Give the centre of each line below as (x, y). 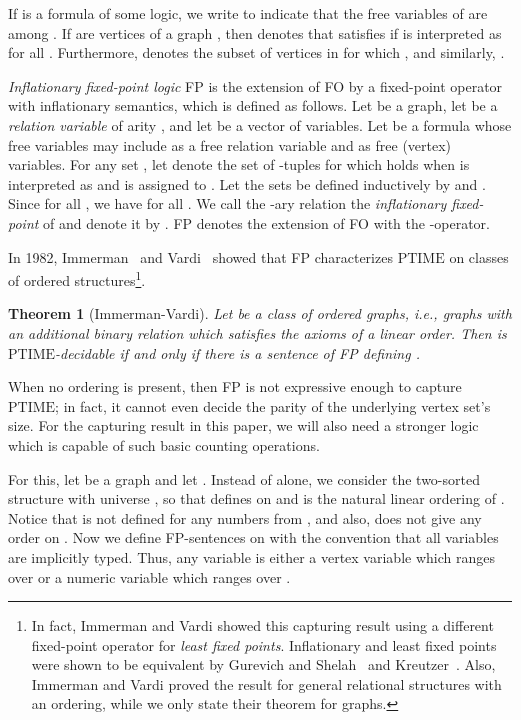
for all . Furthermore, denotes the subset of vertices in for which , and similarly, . (256, 52)
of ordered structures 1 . (77, 278)
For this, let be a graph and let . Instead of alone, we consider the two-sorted (244, 478)
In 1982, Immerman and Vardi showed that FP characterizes (200, 256)
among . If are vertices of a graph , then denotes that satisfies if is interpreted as (255, 32)
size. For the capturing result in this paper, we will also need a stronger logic (243, 425)
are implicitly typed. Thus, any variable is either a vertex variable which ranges (251, 556)
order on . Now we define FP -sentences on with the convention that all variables (253, 537)
